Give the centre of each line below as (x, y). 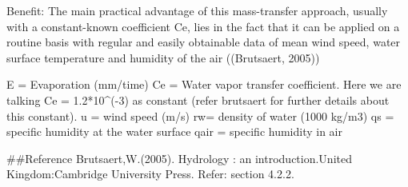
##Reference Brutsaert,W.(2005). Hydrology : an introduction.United (179, 158)
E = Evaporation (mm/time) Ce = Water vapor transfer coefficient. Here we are (204, 84)
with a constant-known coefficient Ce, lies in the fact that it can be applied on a (203, 26)
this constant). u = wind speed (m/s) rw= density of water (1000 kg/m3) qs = (200, 115)
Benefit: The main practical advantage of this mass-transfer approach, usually (197, 10)
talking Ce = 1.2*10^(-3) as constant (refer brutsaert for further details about (198, 99)
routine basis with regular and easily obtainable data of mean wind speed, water (204, 42)
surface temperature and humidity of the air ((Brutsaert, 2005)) (163, 57)
